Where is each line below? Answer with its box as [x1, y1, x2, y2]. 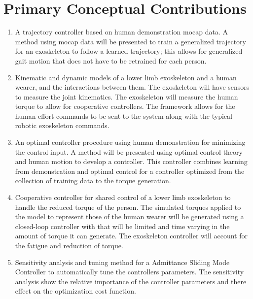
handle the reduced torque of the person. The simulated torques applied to [15, 201, 241, 212]
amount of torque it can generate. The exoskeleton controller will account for [15, 231, 248, 241]
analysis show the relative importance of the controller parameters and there [15, 276, 247, 286]
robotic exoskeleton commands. [15, 120, 109, 131]
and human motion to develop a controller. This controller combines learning [15, 156, 248, 166]
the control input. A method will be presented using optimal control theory [15, 146, 243, 157]
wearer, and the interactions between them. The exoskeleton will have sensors [15, 82, 250, 92]
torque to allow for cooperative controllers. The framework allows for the [15, 101, 235, 111]
